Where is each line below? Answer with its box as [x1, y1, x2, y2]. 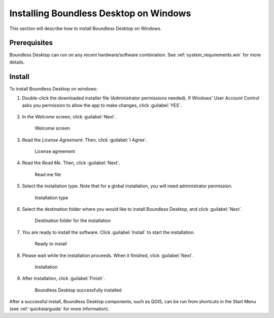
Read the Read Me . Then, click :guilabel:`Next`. [22, 160, 120, 166]
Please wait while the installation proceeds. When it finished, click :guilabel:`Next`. [22, 252, 194, 259]
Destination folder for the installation [35, 217, 111, 224]
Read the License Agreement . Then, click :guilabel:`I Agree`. [22, 137, 148, 143]
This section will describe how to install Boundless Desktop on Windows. [9, 25, 162, 31]
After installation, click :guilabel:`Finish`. [22, 275, 106, 281]
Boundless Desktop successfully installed [35, 287, 122, 293]
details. [9, 59, 25, 65]
